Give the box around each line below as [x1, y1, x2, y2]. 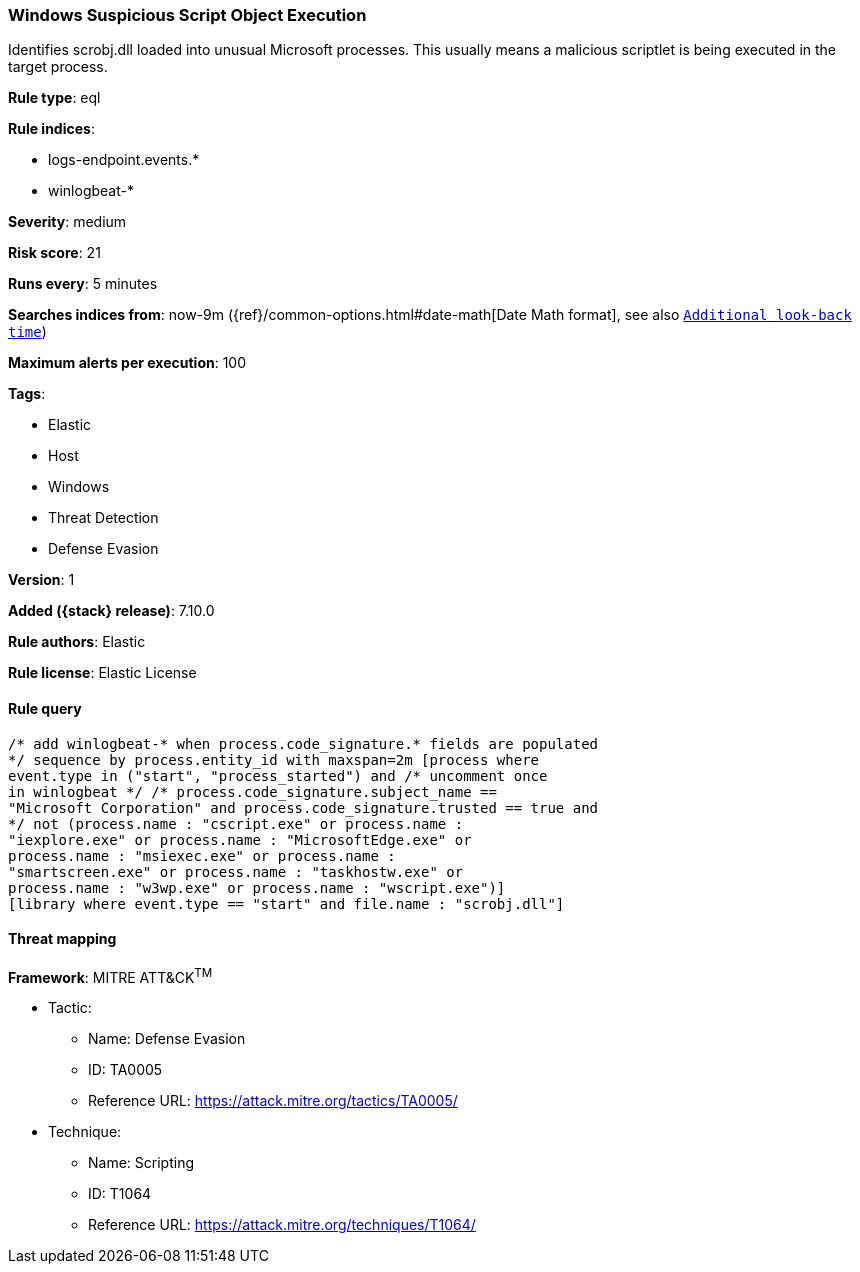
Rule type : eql [8, 89, 101, 107]
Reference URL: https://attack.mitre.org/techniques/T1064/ [88, 1216, 476, 1234]
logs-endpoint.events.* [48, 151, 200, 169]
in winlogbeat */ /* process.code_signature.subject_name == [8, 783, 497, 800]
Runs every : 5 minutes [8, 275, 158, 293]
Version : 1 [8, 571, 75, 589]
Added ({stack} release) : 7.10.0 [8, 602, 215, 620]
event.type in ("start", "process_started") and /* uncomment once [8, 767, 548, 784]
